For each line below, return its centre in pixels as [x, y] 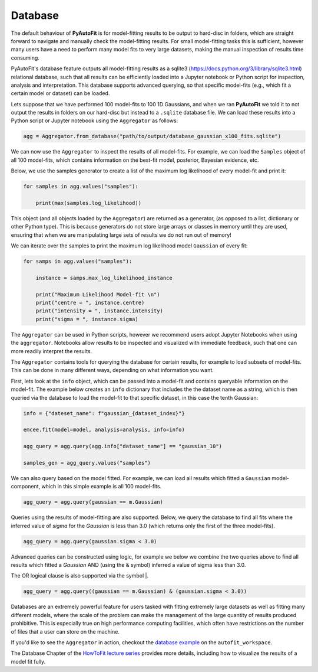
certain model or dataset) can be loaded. [60, 93]
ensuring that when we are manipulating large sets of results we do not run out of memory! [121, 235]
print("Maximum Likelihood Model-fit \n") [98, 294]
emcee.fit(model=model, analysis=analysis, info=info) [104, 430]
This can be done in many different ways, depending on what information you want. [112, 370]
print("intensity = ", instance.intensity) [99, 311]
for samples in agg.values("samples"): [81, 187]
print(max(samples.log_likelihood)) [88, 203]
